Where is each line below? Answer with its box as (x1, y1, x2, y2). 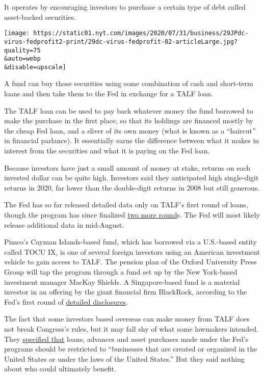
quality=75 (4, 46, 41, 54)
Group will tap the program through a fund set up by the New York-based (4, 266, 237, 277)
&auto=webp (4, 55, 41, 63)
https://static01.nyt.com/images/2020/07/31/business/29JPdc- (33, 30, 249, 37)
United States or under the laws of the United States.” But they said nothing (4, 353, 245, 364)
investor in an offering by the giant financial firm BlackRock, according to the (4, 286, 247, 297)
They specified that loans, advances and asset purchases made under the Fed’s (4, 333, 249, 344)
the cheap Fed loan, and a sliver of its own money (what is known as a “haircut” (4, 125, 256, 136)
